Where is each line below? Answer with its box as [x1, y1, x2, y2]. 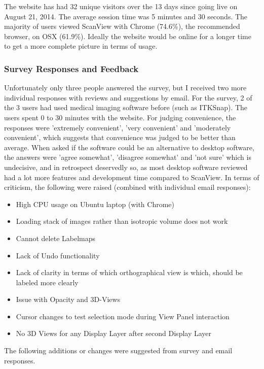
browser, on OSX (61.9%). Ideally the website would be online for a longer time [4, 30, 251, 41]
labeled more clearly [16, 277, 79, 287]
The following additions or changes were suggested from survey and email [4, 345, 233, 356]
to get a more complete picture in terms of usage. [4, 41, 158, 51]
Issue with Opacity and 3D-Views [16, 294, 121, 305]
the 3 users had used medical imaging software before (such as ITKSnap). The [4, 102, 248, 113]
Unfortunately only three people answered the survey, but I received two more [4, 82, 247, 93]
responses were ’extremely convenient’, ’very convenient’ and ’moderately [4, 122, 231, 132]
